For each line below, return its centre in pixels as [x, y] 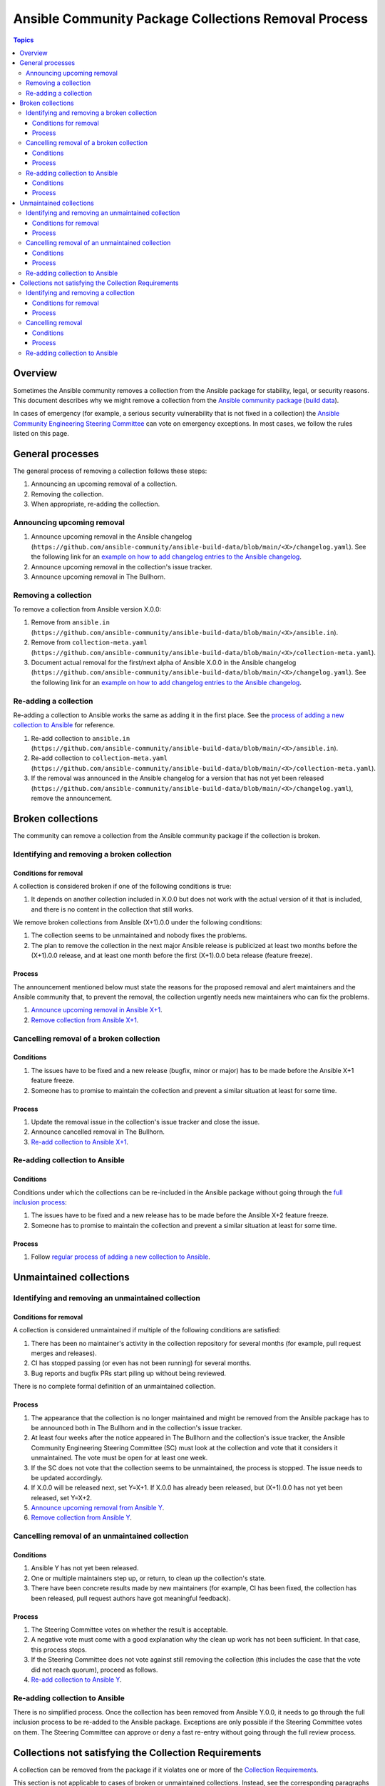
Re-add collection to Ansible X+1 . [79, 1142]
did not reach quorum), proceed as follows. [94, 1670]
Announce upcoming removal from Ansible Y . [98, 1508]
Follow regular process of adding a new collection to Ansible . [120, 1257]
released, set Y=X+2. [62, 1497]
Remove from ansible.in [71, 622]
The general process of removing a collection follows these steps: [110, 471]
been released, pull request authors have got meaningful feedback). [131, 1598]
